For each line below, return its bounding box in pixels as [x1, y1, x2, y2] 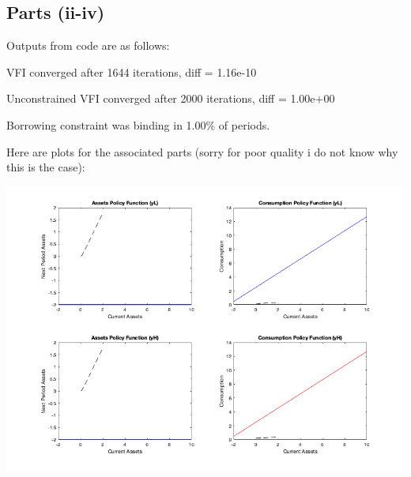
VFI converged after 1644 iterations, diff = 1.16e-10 [6, 63, 257, 80]
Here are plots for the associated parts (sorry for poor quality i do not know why [6, 143, 398, 160]
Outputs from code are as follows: [6, 37, 170, 54]
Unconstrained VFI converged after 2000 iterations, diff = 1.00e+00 [6, 90, 335, 107]
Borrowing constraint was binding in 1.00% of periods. [6, 116, 270, 133]
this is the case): [6, 159, 85, 175]
